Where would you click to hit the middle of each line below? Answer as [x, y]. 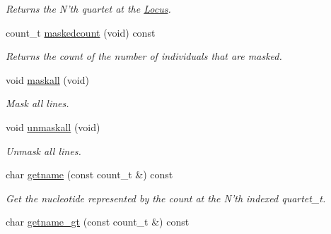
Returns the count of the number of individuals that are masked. [144, 56]
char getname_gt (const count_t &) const [98, 222]
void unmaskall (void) [53, 127]
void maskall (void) [47, 79]
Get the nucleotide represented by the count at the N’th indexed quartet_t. [166, 198]
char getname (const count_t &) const [89, 174]
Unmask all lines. [43, 150]
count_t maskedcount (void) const [81, 32]
